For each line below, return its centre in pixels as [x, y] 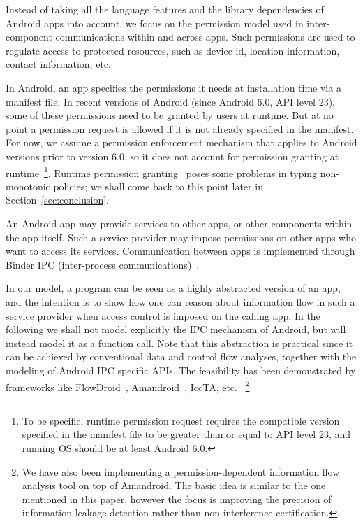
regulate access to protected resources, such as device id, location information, [173, 50]
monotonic [28, 186]
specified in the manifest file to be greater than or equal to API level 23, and [186, 434]
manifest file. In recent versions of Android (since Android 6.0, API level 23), [170, 101]
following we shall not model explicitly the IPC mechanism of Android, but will [176, 329]
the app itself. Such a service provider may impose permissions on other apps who [181, 237]
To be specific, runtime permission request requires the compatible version [181, 420]
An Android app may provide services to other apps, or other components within [179, 223]
